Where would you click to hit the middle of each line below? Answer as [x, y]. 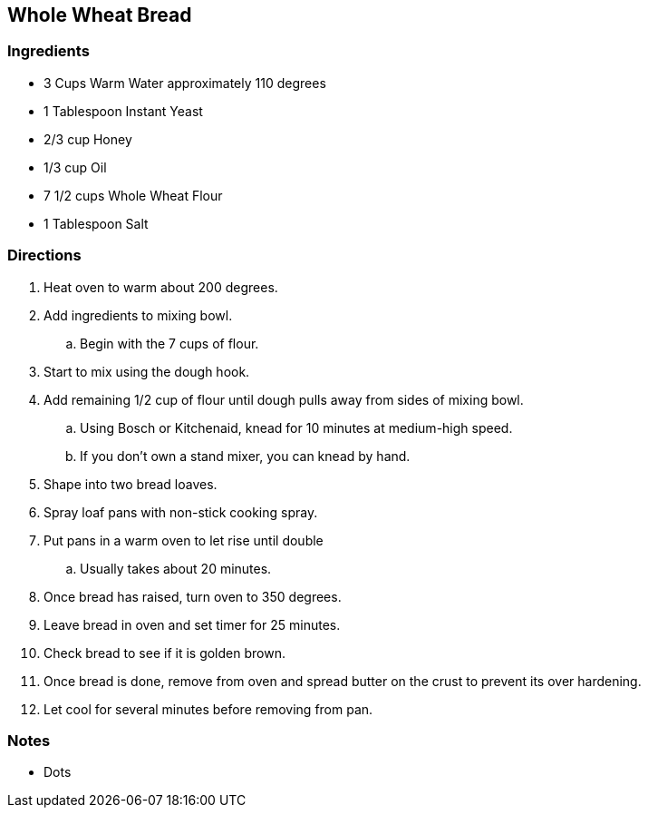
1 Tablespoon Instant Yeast [123, 111]
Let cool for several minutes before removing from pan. [208, 709]
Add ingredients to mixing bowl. [138, 315]
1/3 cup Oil [75, 167]
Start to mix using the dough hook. [147, 371]
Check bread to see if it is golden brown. [164, 653]
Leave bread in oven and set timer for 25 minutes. [192, 624]
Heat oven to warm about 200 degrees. [161, 287]
